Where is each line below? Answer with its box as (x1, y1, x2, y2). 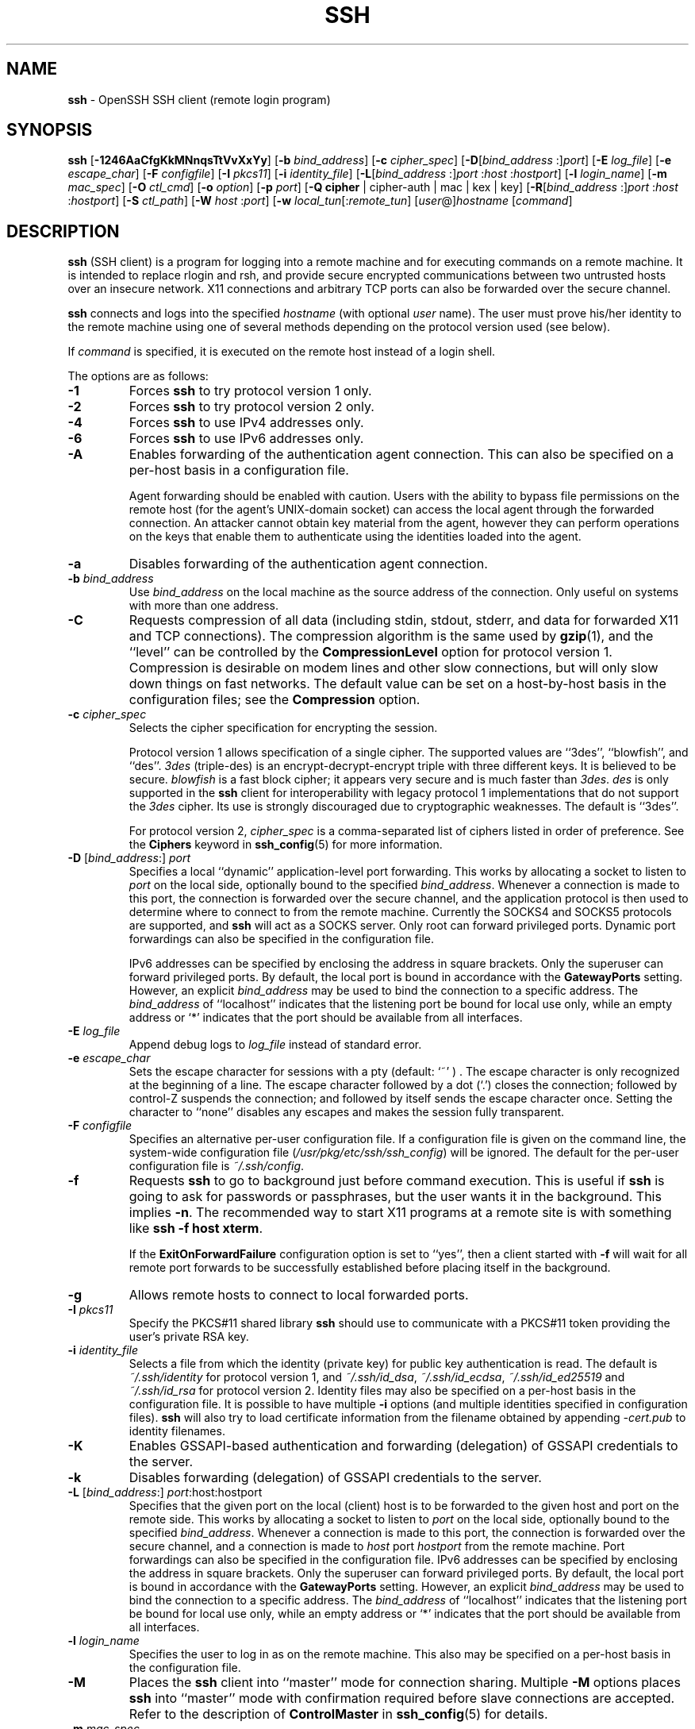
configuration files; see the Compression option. (129, 691, 420, 708)
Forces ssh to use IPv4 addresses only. (129, 414, 364, 431)
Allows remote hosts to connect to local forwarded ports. (129, 1287, 469, 1303)
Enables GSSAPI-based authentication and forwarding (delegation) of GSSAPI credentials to (129, 1438, 678, 1454)
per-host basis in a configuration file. (129, 462, 349, 479)
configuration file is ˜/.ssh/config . (129, 1159, 305, 1173)
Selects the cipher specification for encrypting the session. (129, 721, 438, 735)
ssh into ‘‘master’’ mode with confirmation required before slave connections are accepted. (129, 1690, 675, 1707)
